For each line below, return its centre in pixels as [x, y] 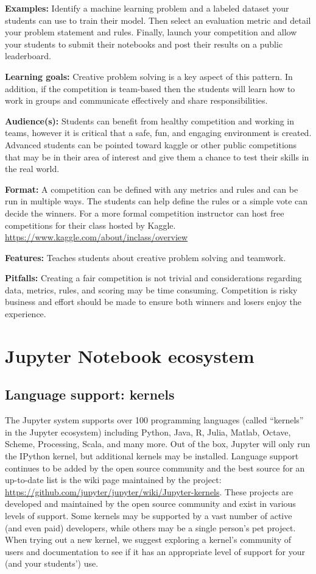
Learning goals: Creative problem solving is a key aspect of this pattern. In [149, 76]
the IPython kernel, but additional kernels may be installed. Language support [152, 456]
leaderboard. [28, 56]
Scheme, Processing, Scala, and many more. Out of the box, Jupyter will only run [158, 444]
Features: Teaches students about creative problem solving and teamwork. [146, 257]
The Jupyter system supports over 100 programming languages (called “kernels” [154, 420]
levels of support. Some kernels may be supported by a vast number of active [149, 515]
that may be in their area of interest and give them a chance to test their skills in [157, 156]
